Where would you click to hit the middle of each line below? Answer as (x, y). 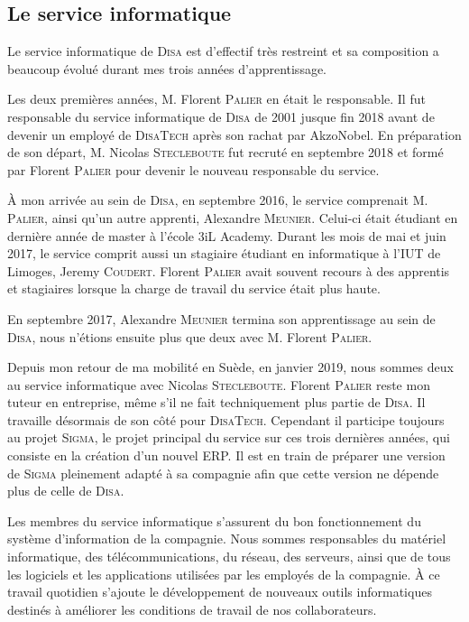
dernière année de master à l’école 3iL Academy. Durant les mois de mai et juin (227, 235)
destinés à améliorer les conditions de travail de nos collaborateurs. (192, 609)
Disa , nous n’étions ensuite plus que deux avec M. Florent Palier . (190, 336)
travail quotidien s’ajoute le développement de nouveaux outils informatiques (220, 592)
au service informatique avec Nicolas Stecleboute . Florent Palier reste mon (219, 384)
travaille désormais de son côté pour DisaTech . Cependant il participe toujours (226, 419)
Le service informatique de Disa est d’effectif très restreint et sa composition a (223, 51)
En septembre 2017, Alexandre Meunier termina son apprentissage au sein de (221, 318)
